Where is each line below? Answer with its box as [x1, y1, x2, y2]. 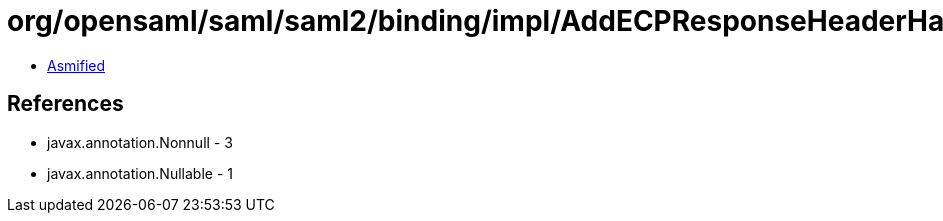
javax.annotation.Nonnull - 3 [47, 133, 233, 151]
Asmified [47, 56, 106, 74]
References [7, 91, 124, 117]
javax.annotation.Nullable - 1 [47, 164, 233, 182]
